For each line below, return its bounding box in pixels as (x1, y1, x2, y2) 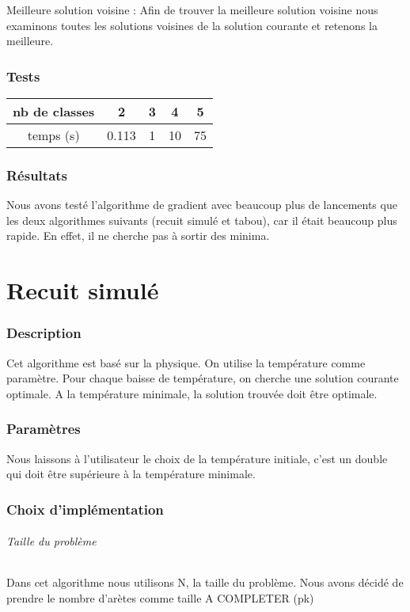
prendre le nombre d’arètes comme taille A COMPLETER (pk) (6, 590, 314, 606)
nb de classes (13, 102, 95, 120)
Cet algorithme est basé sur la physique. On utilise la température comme (6, 354, 366, 371)
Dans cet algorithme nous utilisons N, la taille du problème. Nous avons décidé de (6, 574, 404, 591)
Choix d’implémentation (6, 499, 164, 519)
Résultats (6, 165, 68, 184)
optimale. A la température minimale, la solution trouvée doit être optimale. (6, 385, 378, 401)
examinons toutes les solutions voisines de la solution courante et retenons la (6, 17, 378, 33)
